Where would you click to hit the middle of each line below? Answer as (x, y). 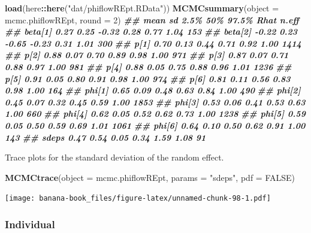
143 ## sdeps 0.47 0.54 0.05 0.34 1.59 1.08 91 (105, 137)
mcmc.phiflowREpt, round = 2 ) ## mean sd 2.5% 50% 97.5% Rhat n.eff (152, 19)
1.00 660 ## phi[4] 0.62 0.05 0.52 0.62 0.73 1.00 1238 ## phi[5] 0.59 (155, 114)
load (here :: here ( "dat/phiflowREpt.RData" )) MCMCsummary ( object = (142, 8)
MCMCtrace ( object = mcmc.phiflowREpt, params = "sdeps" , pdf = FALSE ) (150, 177)
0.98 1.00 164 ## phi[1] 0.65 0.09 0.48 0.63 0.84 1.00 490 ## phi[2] (153, 90)
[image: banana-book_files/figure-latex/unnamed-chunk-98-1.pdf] (138, 199)
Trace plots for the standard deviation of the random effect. (114, 157)
